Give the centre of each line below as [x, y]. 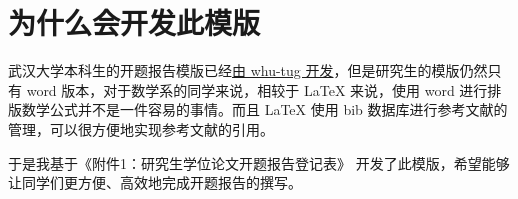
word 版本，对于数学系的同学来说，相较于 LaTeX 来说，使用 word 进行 [257, 89]
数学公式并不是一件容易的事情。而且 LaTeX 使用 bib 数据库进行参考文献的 [264, 109]
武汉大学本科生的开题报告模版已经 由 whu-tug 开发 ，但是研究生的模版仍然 [248, 70]
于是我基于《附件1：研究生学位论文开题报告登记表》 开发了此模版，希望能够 [259, 162]
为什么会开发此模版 [134, 22]
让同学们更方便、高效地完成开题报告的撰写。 [155, 182]
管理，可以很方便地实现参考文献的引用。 [141, 128]
